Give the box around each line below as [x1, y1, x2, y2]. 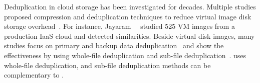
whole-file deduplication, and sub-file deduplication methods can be [4, 60, 211, 70]
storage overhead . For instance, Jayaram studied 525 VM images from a [4, 21, 235, 31]
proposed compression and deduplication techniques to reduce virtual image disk [4, 11, 251, 21]
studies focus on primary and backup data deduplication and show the [4, 40, 224, 51]
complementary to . [4, 70, 64, 80]
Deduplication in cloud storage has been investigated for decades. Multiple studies [4, 1, 256, 11]
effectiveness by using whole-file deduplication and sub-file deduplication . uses [4, 50, 246, 60]
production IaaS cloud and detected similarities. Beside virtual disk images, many [4, 30, 255, 41]
